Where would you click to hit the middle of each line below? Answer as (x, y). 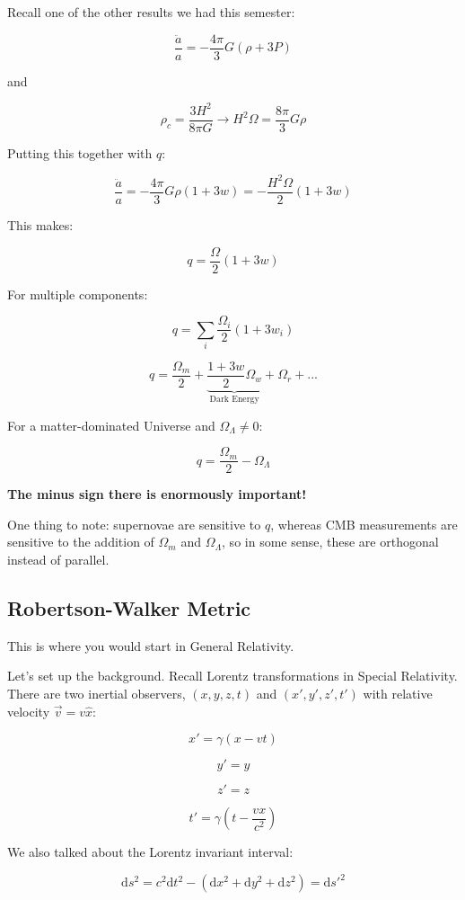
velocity (29, 711)
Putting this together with (80, 152)
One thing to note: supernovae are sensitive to (134, 524)
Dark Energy (234, 399)
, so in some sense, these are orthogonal (330, 542)
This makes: (40, 224)
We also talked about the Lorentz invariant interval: (150, 852)
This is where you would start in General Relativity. (151, 645)
